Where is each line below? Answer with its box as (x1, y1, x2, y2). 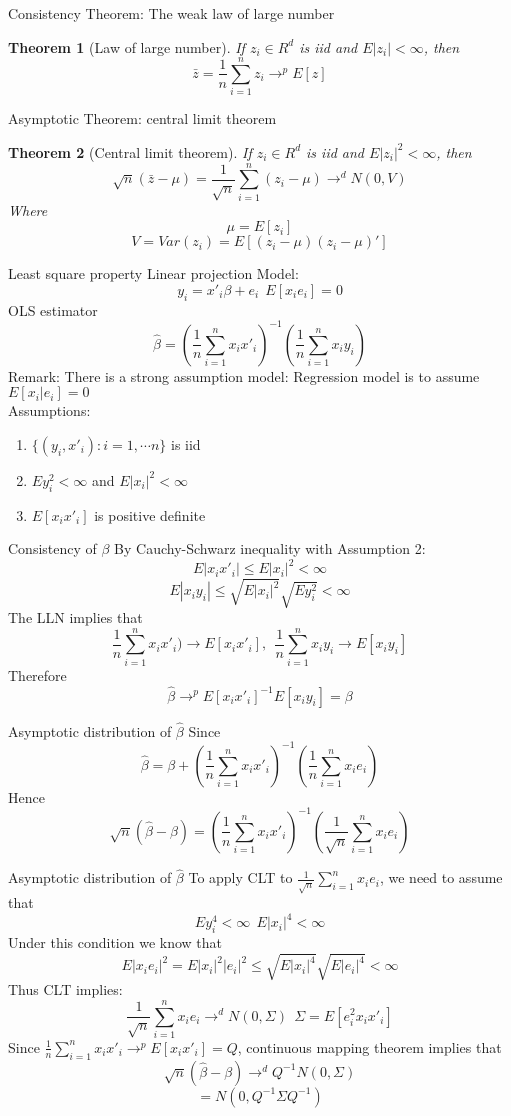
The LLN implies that (8, 607, 143, 628)
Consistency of (8, 538, 97, 559)
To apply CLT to (188, 867, 293, 888)
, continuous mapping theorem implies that (237, 1036, 502, 1057)
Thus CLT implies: (8, 979, 123, 1000)
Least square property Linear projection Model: (8, 263, 299, 284)
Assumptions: (8, 400, 91, 421)
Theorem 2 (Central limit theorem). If (8, 141, 252, 162)
